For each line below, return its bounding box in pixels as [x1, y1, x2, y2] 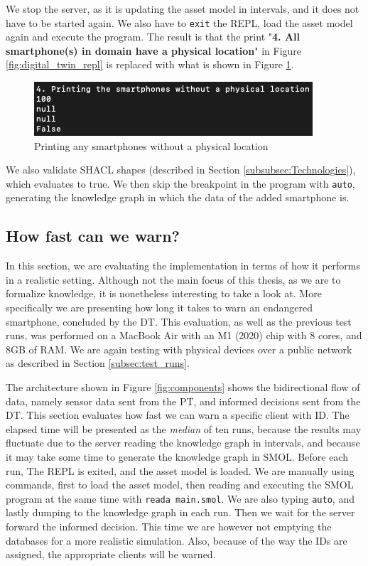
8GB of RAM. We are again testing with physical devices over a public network [6, 341, 352, 356]
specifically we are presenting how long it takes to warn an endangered [6, 300, 313, 315]
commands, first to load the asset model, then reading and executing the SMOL [6, 477, 354, 492]
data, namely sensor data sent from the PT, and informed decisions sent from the [6, 393, 361, 408]
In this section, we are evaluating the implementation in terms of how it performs [6, 258, 360, 273]
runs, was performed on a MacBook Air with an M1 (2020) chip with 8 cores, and [6, 328, 362, 343]
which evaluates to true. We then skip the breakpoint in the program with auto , [6, 176, 355, 191]
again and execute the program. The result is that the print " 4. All [6, 29, 300, 44]
